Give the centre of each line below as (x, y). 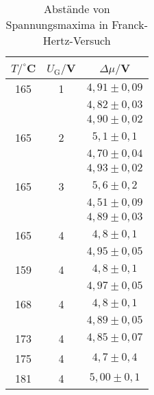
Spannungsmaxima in (57, 24)
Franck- (130, 24)
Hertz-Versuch (77, 40)
